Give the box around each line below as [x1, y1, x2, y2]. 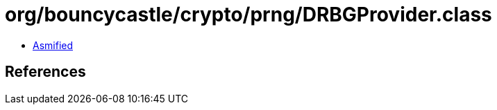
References [5, 63, 86, 81]
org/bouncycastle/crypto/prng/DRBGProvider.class [5, 3, 492, 26]
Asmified [33, 39, 74, 51]
